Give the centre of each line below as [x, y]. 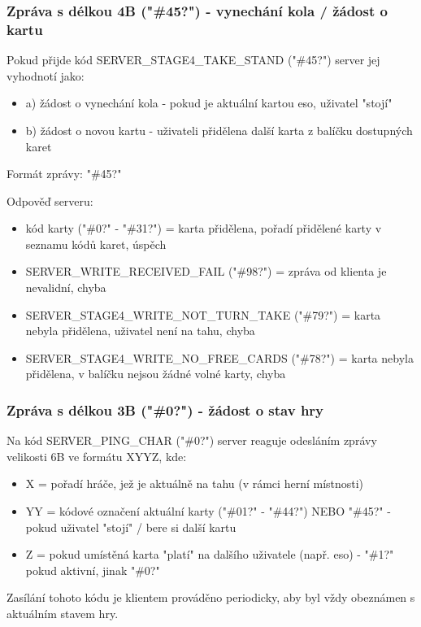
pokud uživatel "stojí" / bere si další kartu [131, 527]
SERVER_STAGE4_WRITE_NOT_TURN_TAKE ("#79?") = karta [203, 314]
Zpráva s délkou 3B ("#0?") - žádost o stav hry [165, 409]
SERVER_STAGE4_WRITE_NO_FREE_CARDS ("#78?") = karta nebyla [219, 357]
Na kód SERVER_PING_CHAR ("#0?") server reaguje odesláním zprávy [192, 440]
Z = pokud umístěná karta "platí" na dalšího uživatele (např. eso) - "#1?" [210, 554]
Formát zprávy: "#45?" [64, 174]
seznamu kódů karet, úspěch [96, 244]
